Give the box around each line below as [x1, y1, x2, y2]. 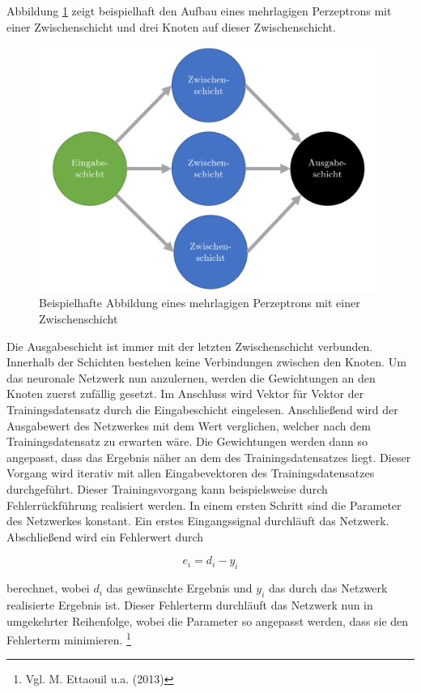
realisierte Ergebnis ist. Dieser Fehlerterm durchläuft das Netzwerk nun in [6, 596, 373, 613]
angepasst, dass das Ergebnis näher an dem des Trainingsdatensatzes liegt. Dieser [6, 448, 411, 465]
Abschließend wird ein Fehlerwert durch [6, 528, 204, 545]
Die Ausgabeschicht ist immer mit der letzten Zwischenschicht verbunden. [6, 337, 373, 354]
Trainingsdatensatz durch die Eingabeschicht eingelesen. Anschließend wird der [6, 401, 398, 418]
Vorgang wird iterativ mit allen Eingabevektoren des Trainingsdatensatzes [6, 464, 375, 481]
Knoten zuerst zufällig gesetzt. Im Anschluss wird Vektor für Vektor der [6, 385, 364, 402]
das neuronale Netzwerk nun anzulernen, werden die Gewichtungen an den [6, 369, 376, 386]
